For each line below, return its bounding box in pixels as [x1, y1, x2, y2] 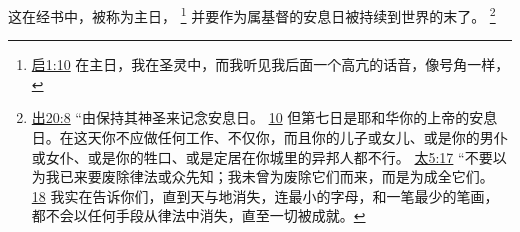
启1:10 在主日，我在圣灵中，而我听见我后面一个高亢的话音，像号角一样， [31, 54, 510, 75]
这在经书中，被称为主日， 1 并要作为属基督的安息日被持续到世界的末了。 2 [8, 3, 496, 26]
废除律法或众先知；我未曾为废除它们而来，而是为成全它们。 [101, 166, 494, 187]
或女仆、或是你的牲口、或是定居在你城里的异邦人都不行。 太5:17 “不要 [31, 146, 493, 167]
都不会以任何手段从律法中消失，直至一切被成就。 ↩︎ [31, 205, 366, 226]
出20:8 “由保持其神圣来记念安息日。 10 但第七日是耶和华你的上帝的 [31, 107, 470, 128]
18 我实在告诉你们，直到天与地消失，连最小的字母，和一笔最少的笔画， [31, 185, 499, 206]
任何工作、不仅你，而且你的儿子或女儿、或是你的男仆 [157, 127, 508, 148]
